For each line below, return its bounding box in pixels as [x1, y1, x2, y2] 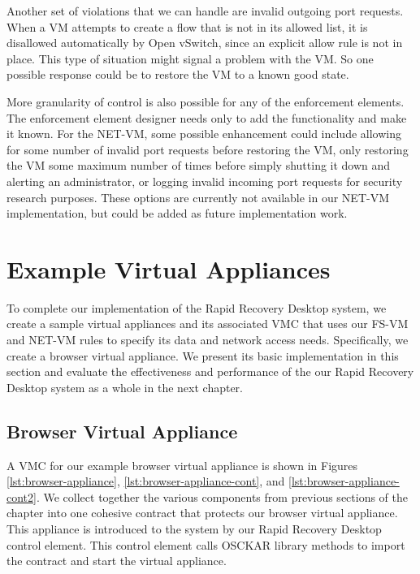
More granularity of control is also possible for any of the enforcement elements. [6, 93, 405, 110]
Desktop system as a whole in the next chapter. [6, 378, 244, 395]
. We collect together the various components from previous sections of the [36, 488, 409, 505]
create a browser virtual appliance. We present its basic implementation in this [6, 347, 399, 364]
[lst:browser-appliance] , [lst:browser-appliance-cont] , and [6, 473, 285, 490]
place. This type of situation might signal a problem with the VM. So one [6, 50, 374, 67]
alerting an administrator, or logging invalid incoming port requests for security [6, 172, 403, 189]
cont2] [6, 488, 37, 505]
